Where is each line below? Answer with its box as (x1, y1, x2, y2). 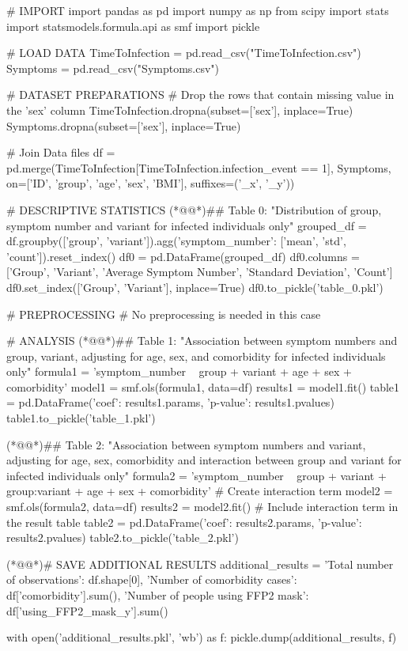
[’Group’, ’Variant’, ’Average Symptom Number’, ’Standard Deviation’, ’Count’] (6, 263, 393, 280)
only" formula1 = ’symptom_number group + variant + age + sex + (6, 363, 352, 380)
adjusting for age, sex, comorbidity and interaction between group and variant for (6, 452, 402, 468)
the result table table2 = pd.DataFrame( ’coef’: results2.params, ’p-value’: (6, 513, 362, 530)
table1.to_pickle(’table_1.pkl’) (6, 410, 156, 426)
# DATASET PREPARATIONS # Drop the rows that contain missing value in (6, 86, 395, 103)
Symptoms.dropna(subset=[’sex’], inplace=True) (6, 117, 241, 134)
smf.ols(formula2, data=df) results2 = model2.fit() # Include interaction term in (6, 498, 399, 515)
